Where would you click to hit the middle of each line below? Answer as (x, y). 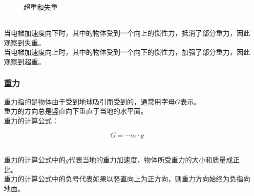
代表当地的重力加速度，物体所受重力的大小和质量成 (151, 160)
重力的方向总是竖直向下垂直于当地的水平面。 (76, 111)
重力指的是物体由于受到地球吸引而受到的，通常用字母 (89, 101)
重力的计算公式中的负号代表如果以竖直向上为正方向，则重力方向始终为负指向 (127, 179)
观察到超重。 (24, 61)
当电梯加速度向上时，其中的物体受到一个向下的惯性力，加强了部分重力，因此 (127, 52)
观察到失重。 (24, 42)
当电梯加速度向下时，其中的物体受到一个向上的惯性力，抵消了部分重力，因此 (127, 33)
